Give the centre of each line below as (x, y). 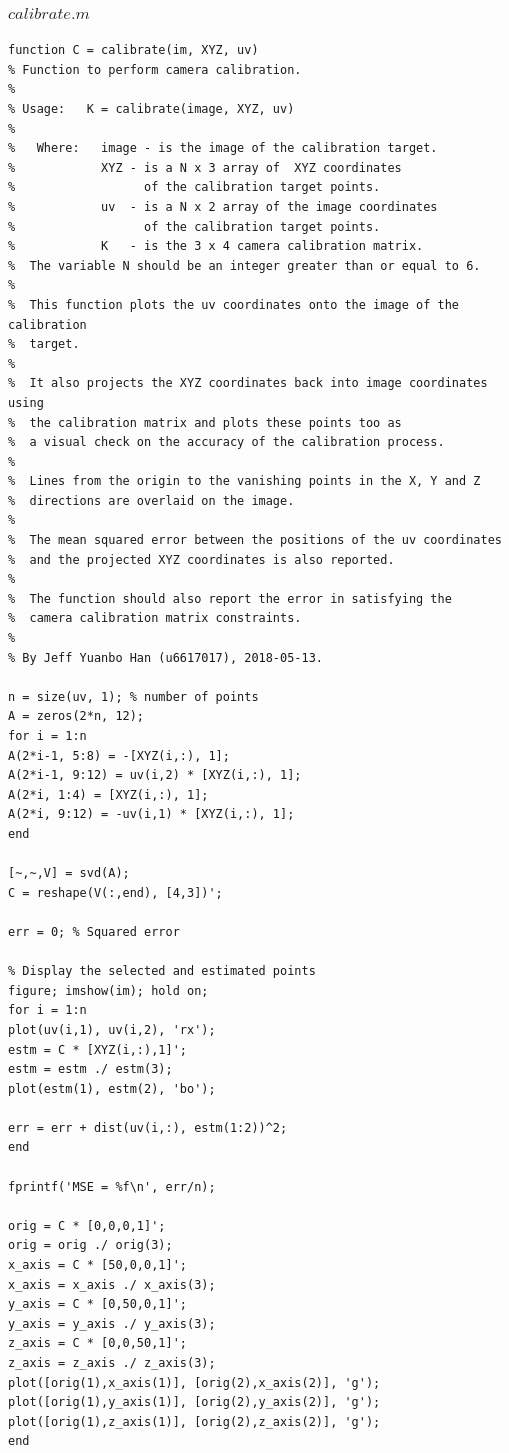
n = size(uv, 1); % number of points (133, 696)
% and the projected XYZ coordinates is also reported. (201, 559)
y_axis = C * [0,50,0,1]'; (97, 1304)
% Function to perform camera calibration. (155, 69)
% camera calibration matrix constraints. (155, 618)
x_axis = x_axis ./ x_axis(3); (112, 1284)
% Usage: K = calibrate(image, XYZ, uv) (151, 109)
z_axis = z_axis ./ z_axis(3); (112, 1363)
